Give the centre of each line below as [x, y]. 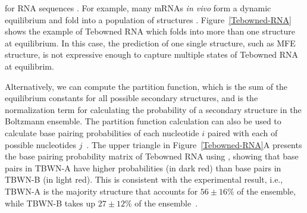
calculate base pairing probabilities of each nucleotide [102, 132]
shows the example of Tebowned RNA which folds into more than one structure [150, 31]
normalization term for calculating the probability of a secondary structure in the [153, 109]
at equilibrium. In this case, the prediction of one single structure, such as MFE [150, 43]
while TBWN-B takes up [50, 203]
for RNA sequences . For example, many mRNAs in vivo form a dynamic [138, 8]
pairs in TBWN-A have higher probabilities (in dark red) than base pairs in [143, 167]
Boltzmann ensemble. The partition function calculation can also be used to [143, 121]
